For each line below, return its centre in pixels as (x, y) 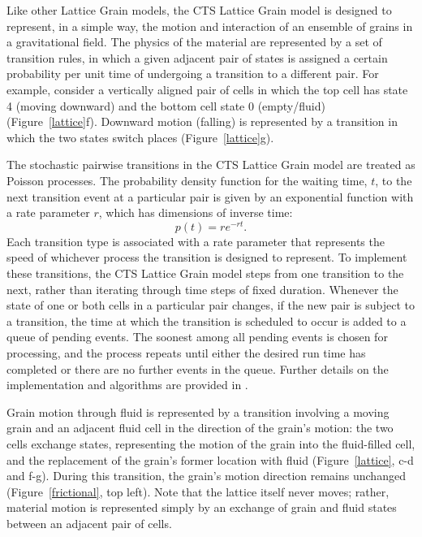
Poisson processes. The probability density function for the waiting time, (187, 180)
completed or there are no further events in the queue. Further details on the (198, 368)
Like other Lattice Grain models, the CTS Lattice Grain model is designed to (199, 10)
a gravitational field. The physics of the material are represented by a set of (194, 42)
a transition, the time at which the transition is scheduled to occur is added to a (207, 320)
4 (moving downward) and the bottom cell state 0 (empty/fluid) (166, 105)
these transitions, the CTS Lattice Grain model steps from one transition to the (205, 273)
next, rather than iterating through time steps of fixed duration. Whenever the (202, 289)
